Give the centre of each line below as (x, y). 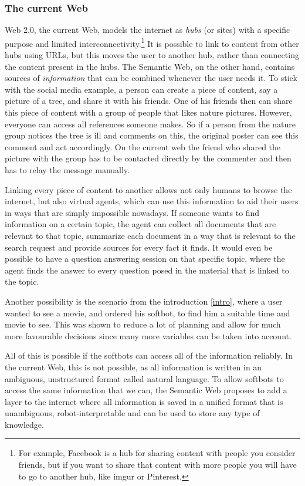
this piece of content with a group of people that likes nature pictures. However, (148, 112)
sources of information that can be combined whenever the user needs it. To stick (151, 78)
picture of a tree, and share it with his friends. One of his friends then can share (149, 101)
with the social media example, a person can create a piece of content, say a (141, 89)
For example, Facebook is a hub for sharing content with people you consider (157, 453)
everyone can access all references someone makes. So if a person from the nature (150, 124)
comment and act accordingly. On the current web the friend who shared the (143, 146)
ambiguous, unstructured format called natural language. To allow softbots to (144, 378)
